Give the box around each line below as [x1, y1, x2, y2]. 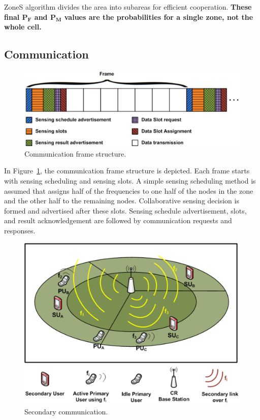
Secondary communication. [24, 406, 108, 416]
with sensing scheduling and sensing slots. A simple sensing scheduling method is [4, 175, 256, 186]
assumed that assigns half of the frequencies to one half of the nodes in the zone [4, 185, 253, 196]
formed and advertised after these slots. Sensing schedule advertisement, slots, [4, 205, 247, 216]
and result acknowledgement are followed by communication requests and [4, 215, 232, 226]
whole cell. [4, 21, 42, 32]
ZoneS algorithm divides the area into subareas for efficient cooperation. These [4, 2, 252, 12]
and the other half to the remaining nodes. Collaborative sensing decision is [4, 195, 239, 206]
